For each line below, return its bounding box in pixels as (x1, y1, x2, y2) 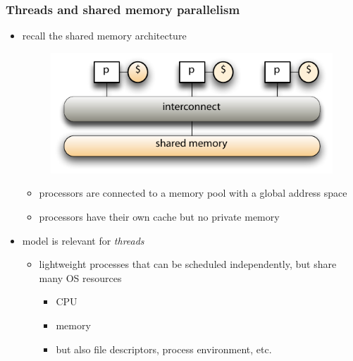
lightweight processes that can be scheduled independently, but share (39, 257, 337, 271)
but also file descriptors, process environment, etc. (56, 341, 272, 356)
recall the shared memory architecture (22, 28, 187, 43)
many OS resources (39, 270, 122, 285)
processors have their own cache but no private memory (39, 209, 280, 224)
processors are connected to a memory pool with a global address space (39, 185, 347, 200)
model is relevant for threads (22, 233, 144, 247)
